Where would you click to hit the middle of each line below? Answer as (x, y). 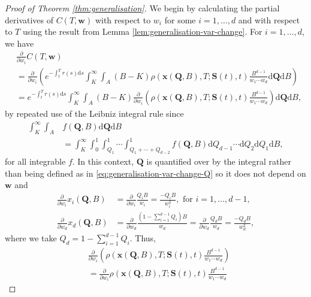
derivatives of (29, 19)
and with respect (269, 19)
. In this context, (103, 161)
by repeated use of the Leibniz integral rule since (94, 113)
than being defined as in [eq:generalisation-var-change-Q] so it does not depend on (155, 173)
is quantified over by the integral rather (219, 161)
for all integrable (35, 161)
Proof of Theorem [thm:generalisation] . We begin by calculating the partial (142, 8)
